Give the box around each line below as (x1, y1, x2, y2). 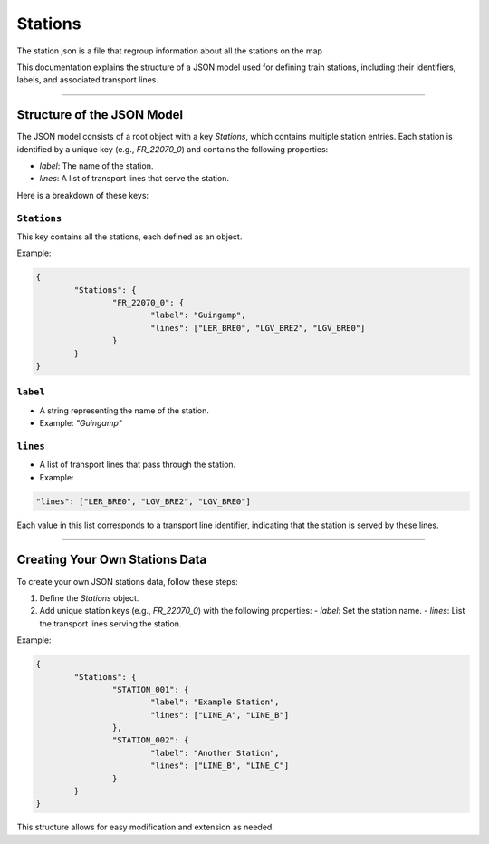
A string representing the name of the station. (39, 404, 210, 416)
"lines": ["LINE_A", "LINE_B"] (149, 710, 290, 720)
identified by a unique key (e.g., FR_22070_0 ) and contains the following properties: (16, 143, 329, 154)
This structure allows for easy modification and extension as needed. (16, 821, 275, 833)
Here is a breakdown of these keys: (16, 189, 149, 200)
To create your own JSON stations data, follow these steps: (16, 576, 239, 587)
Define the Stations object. (39, 592, 139, 603)
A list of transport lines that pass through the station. (39, 459, 236, 471)
